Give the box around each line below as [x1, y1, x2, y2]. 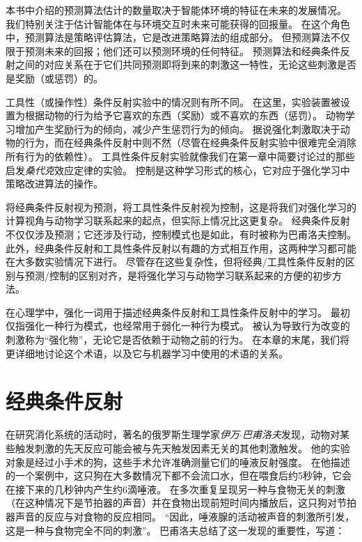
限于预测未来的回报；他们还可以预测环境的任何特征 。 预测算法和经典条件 [6, 43, 340, 58]
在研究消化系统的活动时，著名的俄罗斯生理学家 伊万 [6, 427, 239, 442]
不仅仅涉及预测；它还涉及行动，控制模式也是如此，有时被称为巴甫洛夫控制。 [6, 226, 356, 241]
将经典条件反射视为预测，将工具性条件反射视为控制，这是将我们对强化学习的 [6, 199, 356, 214]
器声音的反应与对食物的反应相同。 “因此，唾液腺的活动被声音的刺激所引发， [6, 509, 355, 523]
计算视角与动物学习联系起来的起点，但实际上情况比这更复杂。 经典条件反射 [6, 213, 350, 228]
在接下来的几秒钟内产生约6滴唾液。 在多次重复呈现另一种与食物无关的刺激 [6, 481, 345, 496]
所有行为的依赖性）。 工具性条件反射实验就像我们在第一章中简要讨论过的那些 [6, 148, 355, 163]
